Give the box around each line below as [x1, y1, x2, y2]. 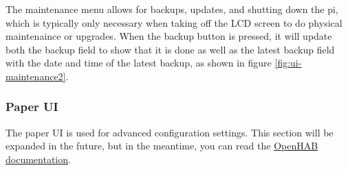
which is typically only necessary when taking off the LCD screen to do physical [6, 15, 342, 29]
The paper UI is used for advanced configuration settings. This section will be [6, 125, 334, 139]
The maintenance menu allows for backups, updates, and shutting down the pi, [6, 2, 338, 16]
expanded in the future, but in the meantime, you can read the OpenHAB [6, 138, 318, 153]
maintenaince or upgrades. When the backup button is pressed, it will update [6, 29, 332, 43]
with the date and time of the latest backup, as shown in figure [6, 56, 272, 70]
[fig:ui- [274, 56, 302, 70]
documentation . [6, 151, 71, 166]
